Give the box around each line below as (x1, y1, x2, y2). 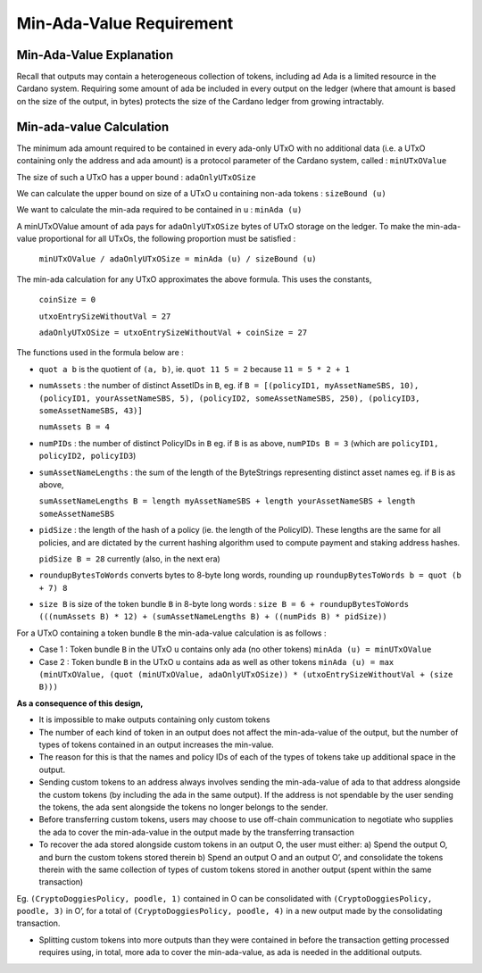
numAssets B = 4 (38, 422, 111, 432)
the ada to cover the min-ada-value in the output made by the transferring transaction (38, 827, 354, 837)
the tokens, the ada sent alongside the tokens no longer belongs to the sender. (38, 802, 328, 812)
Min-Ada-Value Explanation (16, 47, 174, 62)
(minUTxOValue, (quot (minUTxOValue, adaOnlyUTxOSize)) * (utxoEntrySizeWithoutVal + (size (38, 669, 453, 680)
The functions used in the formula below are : (16, 347, 185, 358)
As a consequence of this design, (16, 697, 144, 709)
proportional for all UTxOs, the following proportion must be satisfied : (38, 233, 296, 245)
